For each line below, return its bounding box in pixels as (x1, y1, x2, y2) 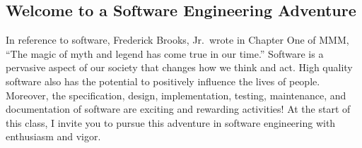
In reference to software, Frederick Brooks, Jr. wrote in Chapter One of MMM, (6, 32, 349, 47)
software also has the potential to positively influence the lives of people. (6, 73, 320, 88)
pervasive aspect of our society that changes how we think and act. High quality (6, 60, 353, 75)
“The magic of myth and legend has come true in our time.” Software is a (6, 46, 324, 61)
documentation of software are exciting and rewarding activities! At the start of (6, 101, 351, 116)
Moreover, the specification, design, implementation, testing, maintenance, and (6, 87, 346, 102)
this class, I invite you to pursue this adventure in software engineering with (6, 115, 336, 130)
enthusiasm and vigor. (6, 129, 101, 144)
